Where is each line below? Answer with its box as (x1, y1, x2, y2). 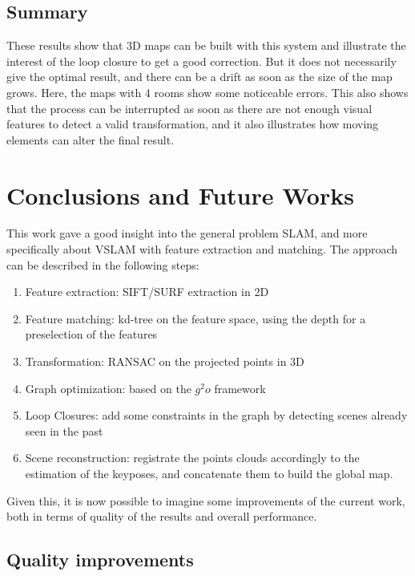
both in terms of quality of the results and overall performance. (6, 508, 317, 525)
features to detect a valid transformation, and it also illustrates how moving (6, 116, 379, 132)
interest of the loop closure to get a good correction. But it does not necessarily (6, 52, 397, 69)
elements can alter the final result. (6, 131, 175, 148)
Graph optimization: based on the (25, 379, 191, 396)
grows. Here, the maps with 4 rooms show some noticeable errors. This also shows (6, 83, 409, 100)
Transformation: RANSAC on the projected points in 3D (25, 353, 304, 370)
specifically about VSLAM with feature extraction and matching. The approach (6, 241, 398, 258)
